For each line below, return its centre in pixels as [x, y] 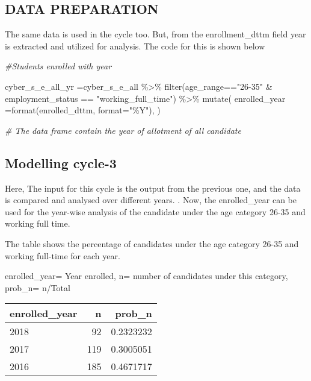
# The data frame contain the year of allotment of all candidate [123, 130]
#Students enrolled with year [58, 66]
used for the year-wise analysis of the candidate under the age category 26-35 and [155, 211]
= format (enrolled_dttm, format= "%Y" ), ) [83, 110]
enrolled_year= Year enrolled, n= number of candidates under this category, [146, 276]
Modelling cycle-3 [61, 162]
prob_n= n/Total [38, 287]
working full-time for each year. [63, 255]
